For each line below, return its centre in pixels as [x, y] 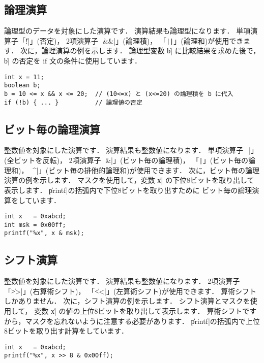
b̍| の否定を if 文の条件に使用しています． [73, 61]
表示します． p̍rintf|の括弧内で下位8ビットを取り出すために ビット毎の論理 [128, 190]
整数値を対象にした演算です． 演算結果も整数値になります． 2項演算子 [122, 281]
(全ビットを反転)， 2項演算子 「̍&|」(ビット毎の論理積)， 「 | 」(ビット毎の [126, 160]
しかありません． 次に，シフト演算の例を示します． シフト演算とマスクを [127, 301]
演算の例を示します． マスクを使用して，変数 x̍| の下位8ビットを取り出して [129, 180]
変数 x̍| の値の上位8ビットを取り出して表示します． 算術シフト [138, 311]
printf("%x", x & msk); [44, 233]
